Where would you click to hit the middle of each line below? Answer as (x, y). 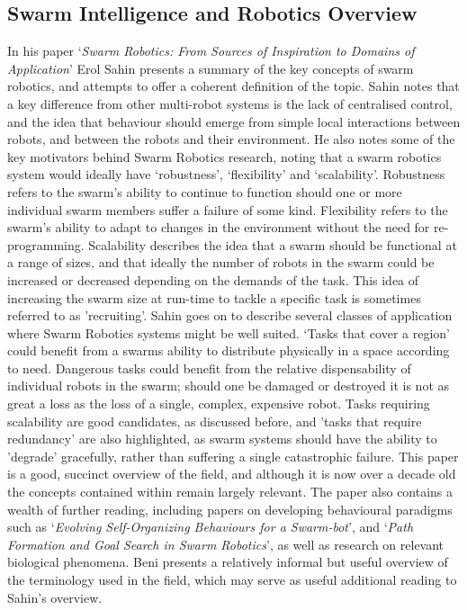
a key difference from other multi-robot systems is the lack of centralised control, (230, 103)
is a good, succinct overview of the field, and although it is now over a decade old (232, 474)
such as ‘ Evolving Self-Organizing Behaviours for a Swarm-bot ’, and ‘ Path (211, 527)
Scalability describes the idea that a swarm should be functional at (273, 244)
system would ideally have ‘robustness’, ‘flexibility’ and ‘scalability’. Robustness (226, 174)
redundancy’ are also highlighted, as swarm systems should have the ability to (222, 439)
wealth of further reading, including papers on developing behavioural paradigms (230, 509)
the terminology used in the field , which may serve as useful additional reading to (232, 580)
